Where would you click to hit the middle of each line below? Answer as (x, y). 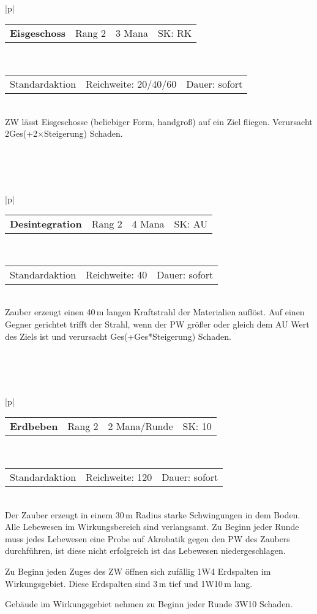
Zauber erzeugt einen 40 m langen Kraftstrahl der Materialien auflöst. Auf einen (155, 312)
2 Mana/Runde (140, 426)
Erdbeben (34, 426)
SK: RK (175, 33)
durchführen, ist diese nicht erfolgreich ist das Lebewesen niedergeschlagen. (145, 551)
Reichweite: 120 (119, 477)
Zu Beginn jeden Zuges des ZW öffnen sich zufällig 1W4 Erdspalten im (138, 571)
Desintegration (46, 224)
